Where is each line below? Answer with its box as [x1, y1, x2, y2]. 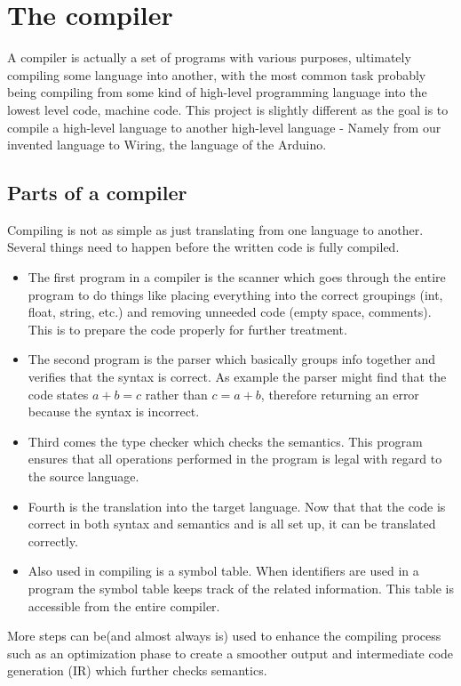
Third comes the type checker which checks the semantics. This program [28, 432, 423, 450]
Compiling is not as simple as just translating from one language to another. [7, 220, 424, 238]
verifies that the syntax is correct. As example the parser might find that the [28, 367, 447, 386]
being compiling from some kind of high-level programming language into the [7, 83, 427, 101]
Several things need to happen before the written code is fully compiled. [7, 238, 400, 256]
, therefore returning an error [260, 384, 419, 403]
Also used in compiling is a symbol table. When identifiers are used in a [28, 561, 419, 580]
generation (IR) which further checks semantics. [7, 661, 267, 680]
